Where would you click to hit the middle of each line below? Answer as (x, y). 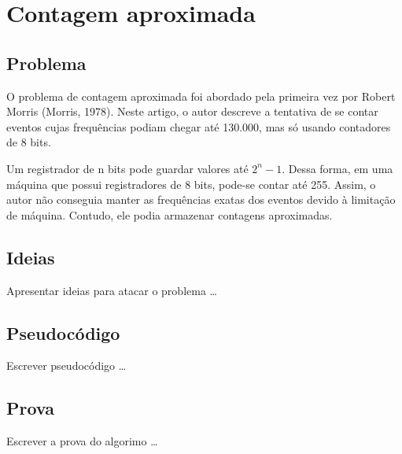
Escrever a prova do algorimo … (82, 441)
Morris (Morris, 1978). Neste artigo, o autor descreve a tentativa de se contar (192, 111)
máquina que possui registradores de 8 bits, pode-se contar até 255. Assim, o (191, 184)
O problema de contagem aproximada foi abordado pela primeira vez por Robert (201, 96)
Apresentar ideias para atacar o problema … (112, 290)
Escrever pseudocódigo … (66, 365)
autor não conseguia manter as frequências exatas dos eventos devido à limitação (201, 199)
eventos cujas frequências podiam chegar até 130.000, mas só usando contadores (199, 126)
